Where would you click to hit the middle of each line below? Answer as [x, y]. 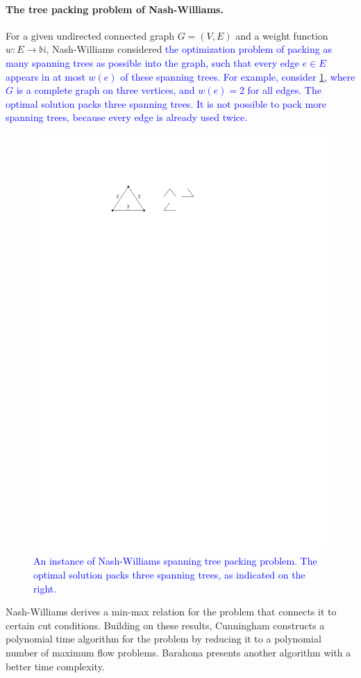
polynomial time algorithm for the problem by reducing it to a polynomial [163, 639]
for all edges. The [284, 90]
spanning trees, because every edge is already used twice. [127, 117]
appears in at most [45, 76]
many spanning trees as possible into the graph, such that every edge [152, 62]
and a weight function [282, 35]
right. [45, 588]
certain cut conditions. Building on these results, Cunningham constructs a [165, 625]
